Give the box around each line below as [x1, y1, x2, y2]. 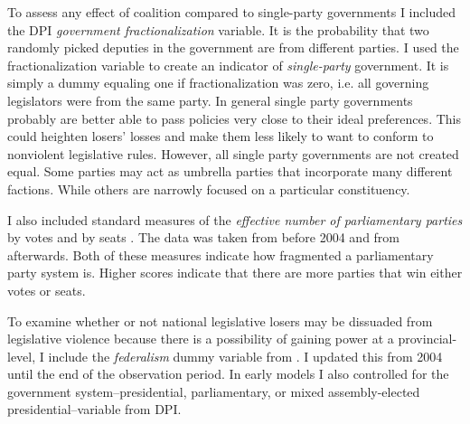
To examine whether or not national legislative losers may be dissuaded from [7, 311, 433, 330]
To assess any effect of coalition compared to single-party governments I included [7, 3, 456, 21]
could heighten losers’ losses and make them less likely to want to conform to [7, 127, 434, 146]
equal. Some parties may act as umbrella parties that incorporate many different [7, 162, 453, 181]
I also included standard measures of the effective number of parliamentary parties [7, 210, 463, 229]
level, [7, 346, 36, 365]
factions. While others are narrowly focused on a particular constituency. [7, 179, 410, 198]
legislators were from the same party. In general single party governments [7, 90, 413, 109]
